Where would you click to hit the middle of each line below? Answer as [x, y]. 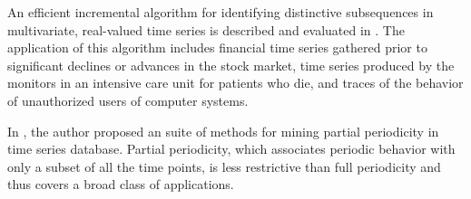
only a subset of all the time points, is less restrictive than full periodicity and [224, 166]
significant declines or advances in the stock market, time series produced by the [231, 65]
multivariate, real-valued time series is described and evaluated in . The [206, 29]
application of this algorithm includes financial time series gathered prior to [217, 47]
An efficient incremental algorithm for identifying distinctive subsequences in [221, 12]
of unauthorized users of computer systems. [128, 100]
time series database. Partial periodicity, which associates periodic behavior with [231, 149]
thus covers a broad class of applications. [121, 184]
